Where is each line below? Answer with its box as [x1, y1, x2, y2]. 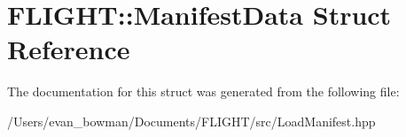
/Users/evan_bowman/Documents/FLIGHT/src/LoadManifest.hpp [7, 111, 376, 130]
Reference [7, 31, 130, 67]
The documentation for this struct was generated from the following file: [7, 82, 400, 101]
